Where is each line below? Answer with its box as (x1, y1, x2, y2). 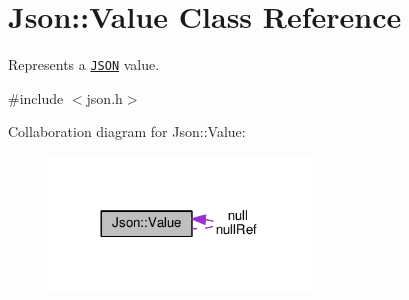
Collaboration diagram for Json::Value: (8, 121, 246, 142)
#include (8, 87, 64, 108)
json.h (86, 87, 123, 108)
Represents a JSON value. (8, 54, 160, 75)
